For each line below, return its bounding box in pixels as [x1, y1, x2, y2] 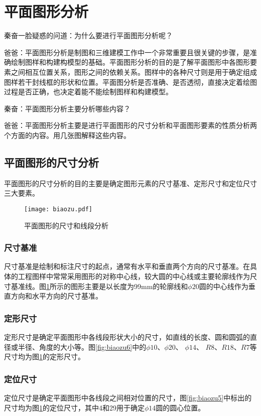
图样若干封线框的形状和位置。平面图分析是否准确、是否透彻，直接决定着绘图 [4, 76, 257, 87]
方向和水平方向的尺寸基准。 [11, 291, 102, 301]
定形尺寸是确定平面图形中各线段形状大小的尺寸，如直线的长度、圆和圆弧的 [4, 331, 250, 342]
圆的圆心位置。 [156, 402, 205, 412]
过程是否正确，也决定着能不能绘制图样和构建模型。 [4, 86, 173, 97]
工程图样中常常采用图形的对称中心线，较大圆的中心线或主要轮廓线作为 [18, 270, 250, 281]
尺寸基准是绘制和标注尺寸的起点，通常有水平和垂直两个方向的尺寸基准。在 [4, 261, 250, 271]
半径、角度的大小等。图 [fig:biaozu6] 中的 [18, 341, 147, 352]
